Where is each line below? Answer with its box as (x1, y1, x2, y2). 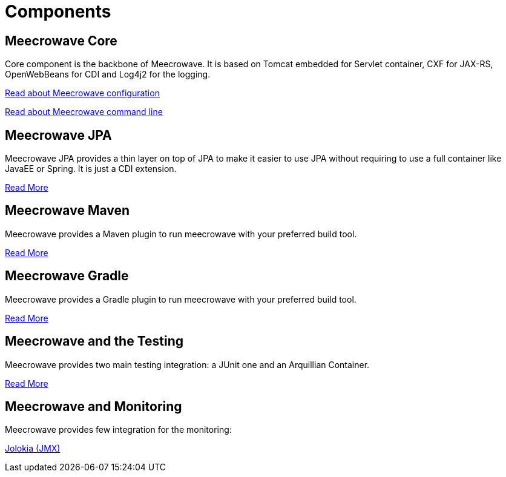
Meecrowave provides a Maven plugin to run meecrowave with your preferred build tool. (5, 228, 357, 239)
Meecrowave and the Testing (5, 334, 184, 349)
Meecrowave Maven (5, 203, 130, 219)
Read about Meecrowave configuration (5, 88, 160, 99)
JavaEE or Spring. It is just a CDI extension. (5, 163, 177, 174)
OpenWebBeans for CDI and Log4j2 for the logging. (5, 69, 211, 80)
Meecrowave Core (5, 33, 117, 48)
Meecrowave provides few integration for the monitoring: (5, 424, 232, 435)
